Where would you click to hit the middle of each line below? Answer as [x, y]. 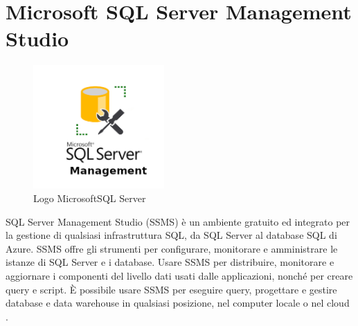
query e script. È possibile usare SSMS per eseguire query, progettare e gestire [171, 289]
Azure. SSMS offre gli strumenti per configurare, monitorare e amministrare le [172, 248]
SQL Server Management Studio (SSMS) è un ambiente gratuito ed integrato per [178, 221]
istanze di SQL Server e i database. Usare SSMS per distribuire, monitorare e [170, 262]
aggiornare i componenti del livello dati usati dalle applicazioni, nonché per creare [179, 276]
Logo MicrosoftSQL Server [90, 198]
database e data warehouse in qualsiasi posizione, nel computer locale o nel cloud [178, 303]
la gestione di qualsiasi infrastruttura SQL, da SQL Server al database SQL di [171, 235]
